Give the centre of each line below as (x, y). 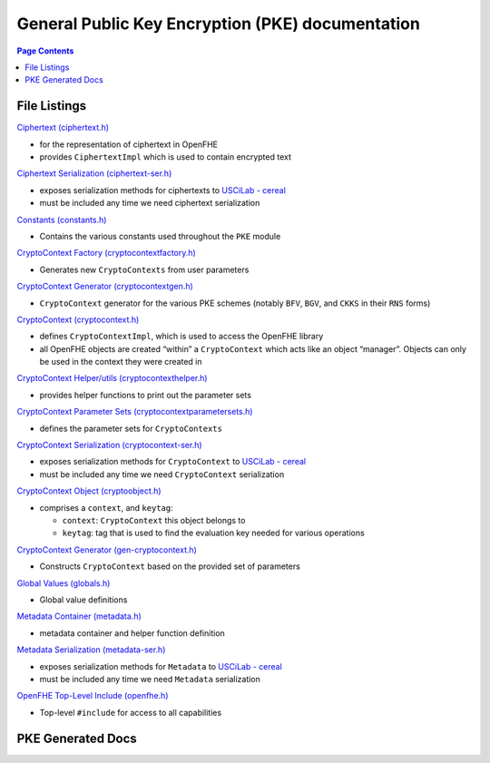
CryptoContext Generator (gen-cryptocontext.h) (107, 550)
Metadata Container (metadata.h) (79, 616)
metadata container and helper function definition (132, 633)
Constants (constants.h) (62, 220)
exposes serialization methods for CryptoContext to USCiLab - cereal (173, 462)
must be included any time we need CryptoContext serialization (162, 474)
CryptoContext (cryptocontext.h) (78, 319)
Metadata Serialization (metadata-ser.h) (91, 650)
